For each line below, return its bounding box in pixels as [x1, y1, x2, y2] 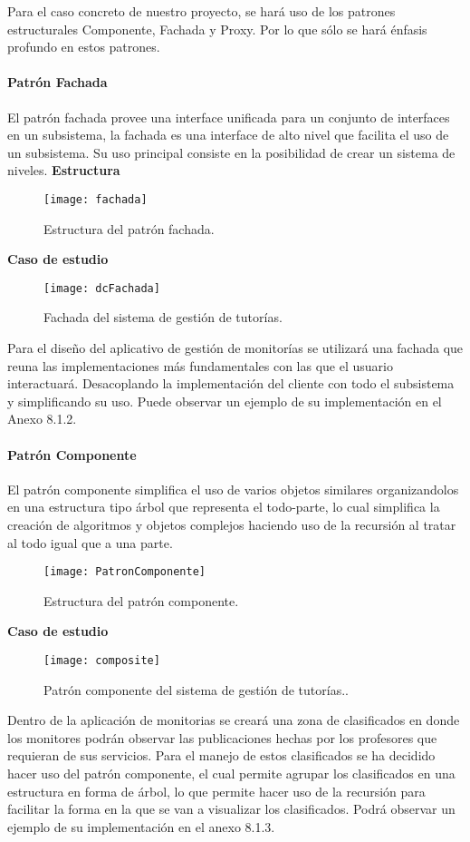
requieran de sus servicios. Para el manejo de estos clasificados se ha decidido [7, 746, 436, 765]
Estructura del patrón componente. [43, 591, 239, 610]
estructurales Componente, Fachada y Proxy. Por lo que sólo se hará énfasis [7, 19, 427, 38]
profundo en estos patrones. [7, 37, 160, 56]
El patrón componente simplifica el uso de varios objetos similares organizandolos [7, 479, 459, 498]
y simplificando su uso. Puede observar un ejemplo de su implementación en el [7, 391, 442, 410]
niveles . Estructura [7, 161, 120, 180]
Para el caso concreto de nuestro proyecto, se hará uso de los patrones [7, 2, 396, 20]
